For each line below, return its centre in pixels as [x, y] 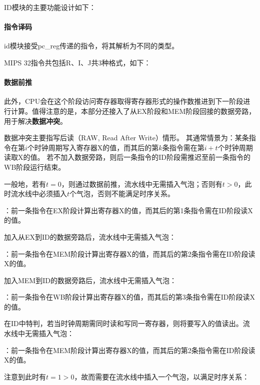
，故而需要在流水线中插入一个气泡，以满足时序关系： [162, 376]
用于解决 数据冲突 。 [35, 121]
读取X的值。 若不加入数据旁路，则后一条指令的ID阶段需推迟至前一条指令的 [127, 157]
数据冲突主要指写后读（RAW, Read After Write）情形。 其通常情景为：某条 [126, 138]
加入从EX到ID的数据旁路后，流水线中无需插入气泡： [90, 236]
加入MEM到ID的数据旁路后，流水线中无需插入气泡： [90, 280]
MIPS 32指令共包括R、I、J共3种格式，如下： [77, 62]
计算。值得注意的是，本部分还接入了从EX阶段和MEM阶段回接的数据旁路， [133, 111]
